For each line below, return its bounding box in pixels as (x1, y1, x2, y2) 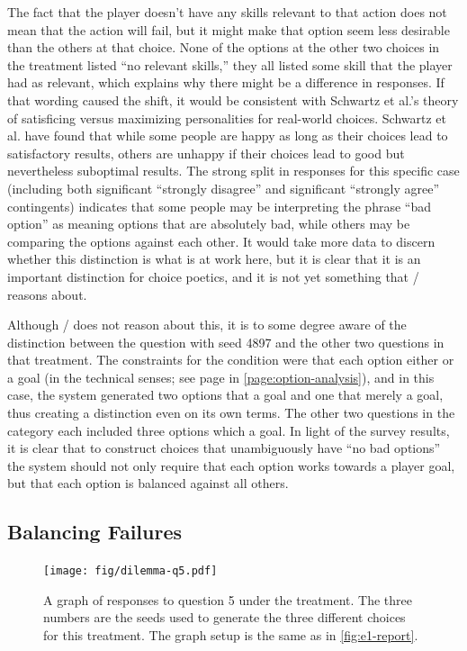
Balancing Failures (7, 518, 183, 546)
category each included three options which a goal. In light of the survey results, (7, 420, 450, 439)
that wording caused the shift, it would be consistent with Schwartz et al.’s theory (7, 90, 459, 109)
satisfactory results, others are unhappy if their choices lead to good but (7, 143, 405, 162)
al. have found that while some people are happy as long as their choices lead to (7, 126, 448, 145)
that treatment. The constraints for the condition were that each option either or (7, 350, 454, 369)
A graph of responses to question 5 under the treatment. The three (43, 590, 412, 609)
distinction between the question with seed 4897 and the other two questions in (7, 332, 445, 351)
